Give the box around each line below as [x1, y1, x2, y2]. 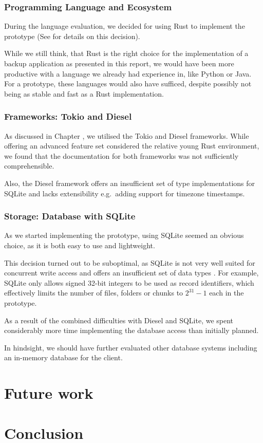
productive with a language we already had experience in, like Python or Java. [4, 68, 252, 79]
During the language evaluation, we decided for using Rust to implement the [4, 21, 245, 31]
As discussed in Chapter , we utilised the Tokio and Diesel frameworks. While [4, 130, 249, 141]
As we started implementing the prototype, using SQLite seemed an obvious [4, 230, 244, 241]
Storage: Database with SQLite [4, 210, 136, 223]
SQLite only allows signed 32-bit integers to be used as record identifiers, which [4, 277, 254, 288]
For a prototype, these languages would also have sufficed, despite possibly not [4, 78, 252, 89]
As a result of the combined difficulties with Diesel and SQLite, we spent [4, 315, 234, 325]
